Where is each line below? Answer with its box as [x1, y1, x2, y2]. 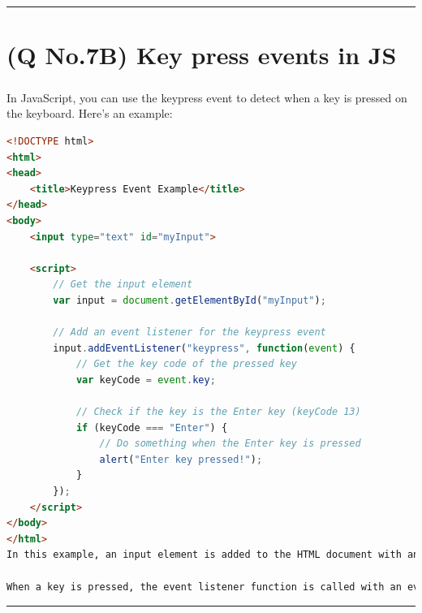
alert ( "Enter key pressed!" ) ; [99, 453, 263, 465]
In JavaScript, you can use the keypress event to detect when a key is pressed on [6, 88, 407, 106]
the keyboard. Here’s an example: [6, 105, 173, 122]
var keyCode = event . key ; [75, 373, 216, 386]
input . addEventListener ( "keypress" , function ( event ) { [53, 342, 355, 354]
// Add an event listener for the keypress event [53, 326, 326, 339]
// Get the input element [53, 278, 193, 291]
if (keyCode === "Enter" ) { [75, 421, 228, 434]
